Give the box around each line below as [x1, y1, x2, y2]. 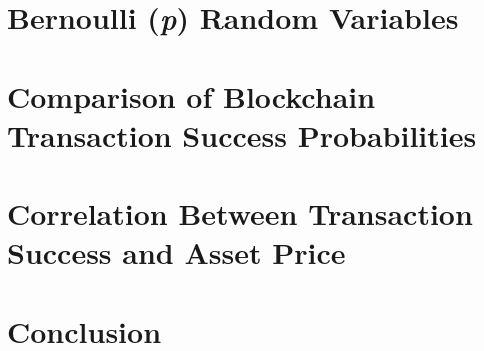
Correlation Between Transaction [7, 193, 473, 234]
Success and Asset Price [7, 232, 346, 273]
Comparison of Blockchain [7, 75, 376, 116]
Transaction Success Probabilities [7, 114, 477, 155]
